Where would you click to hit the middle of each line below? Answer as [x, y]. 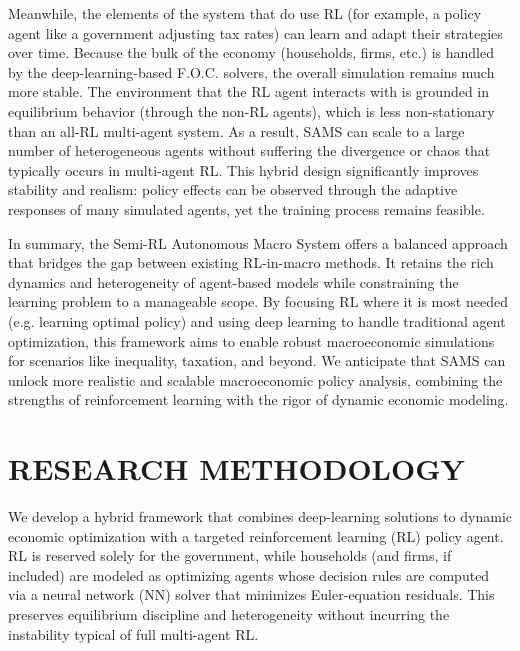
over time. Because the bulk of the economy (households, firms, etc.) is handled [251, 52]
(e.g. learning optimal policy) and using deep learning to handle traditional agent [257, 320]
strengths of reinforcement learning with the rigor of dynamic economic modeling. [258, 399]
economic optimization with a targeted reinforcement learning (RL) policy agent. [256, 535]
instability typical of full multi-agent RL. [133, 633]
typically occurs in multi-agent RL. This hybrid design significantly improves [243, 169]
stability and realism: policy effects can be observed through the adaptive [233, 189]
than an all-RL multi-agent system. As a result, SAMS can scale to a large [236, 130]
